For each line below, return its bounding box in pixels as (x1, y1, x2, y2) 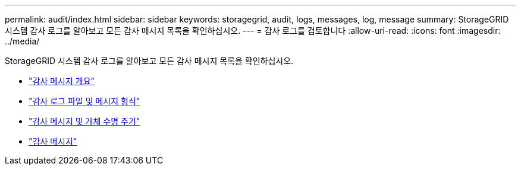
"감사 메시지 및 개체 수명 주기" (29, 116, 140, 126)
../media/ (5, 36, 40, 46)
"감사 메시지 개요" (29, 76, 95, 86)
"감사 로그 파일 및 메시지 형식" (29, 96, 140, 106)
